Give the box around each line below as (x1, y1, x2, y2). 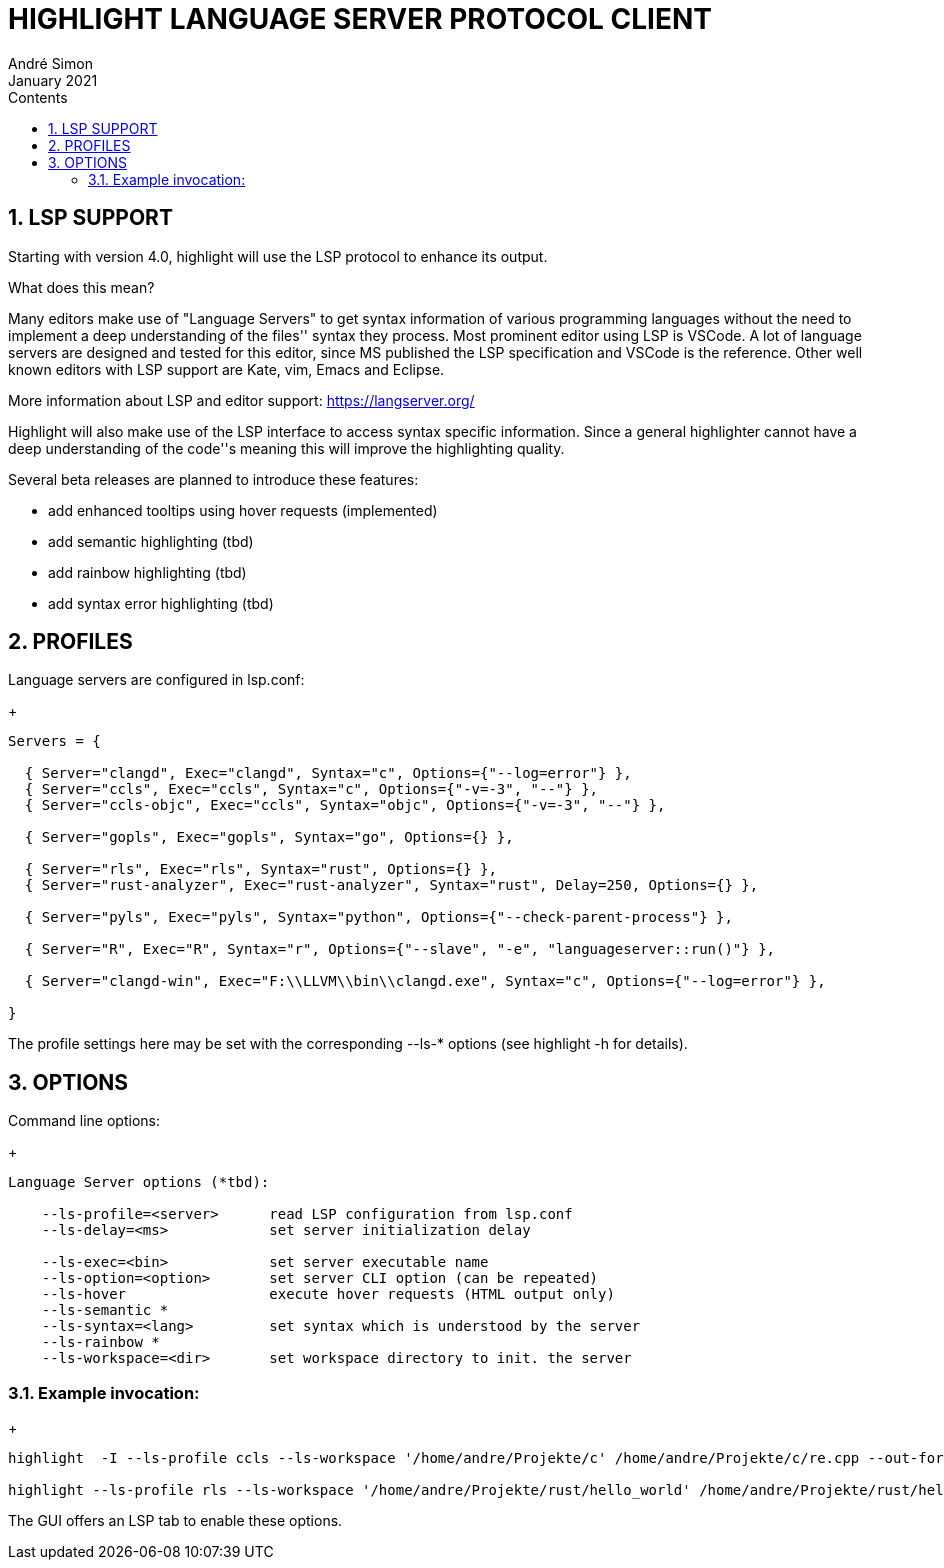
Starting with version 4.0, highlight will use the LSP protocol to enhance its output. (8, 247, 548, 265)
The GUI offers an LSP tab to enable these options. (8, 1512, 343, 1530)
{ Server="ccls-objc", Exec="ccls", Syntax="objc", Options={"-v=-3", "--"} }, (24, 797, 666, 814)
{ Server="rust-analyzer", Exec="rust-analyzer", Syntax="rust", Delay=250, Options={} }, (24, 877, 759, 894)
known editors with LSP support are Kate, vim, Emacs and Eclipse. (8, 360, 445, 378)
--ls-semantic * (41, 1302, 169, 1319)
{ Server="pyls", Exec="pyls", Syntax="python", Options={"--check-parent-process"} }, (24, 909, 733, 926)
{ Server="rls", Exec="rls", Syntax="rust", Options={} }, (24, 861, 497, 878)
